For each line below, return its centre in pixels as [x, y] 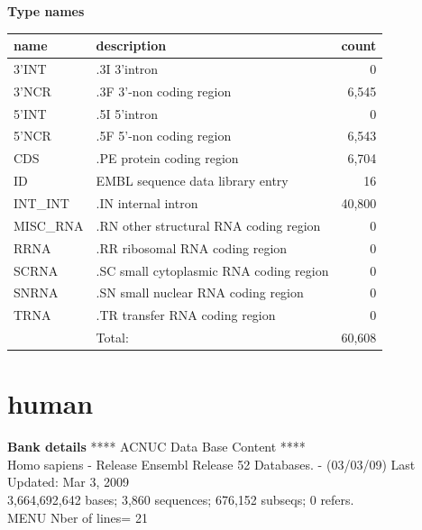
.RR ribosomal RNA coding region [192, 247]
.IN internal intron [147, 203]
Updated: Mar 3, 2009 [69, 482]
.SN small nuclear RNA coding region [200, 292]
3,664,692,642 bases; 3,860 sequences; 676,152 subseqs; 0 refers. [181, 500]
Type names [46, 11]
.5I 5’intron [127, 113]
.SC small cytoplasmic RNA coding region [212, 270]
